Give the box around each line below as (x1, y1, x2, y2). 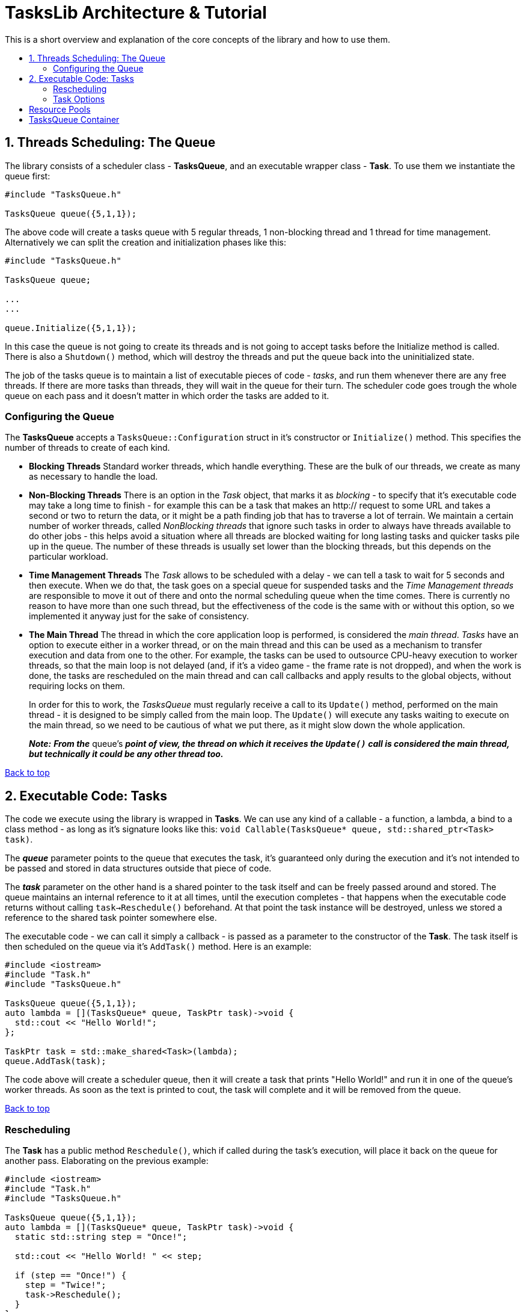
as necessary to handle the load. (29, 471, 158, 482)
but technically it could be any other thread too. (29, 749, 224, 760)
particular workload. (29, 551, 108, 562)
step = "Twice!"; (25, 1280, 106, 1290)
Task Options (53, 93, 105, 104)
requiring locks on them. (29, 681, 125, 692)
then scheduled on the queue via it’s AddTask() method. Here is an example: (5, 941, 312, 952)
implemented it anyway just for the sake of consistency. (29, 611, 249, 622)
